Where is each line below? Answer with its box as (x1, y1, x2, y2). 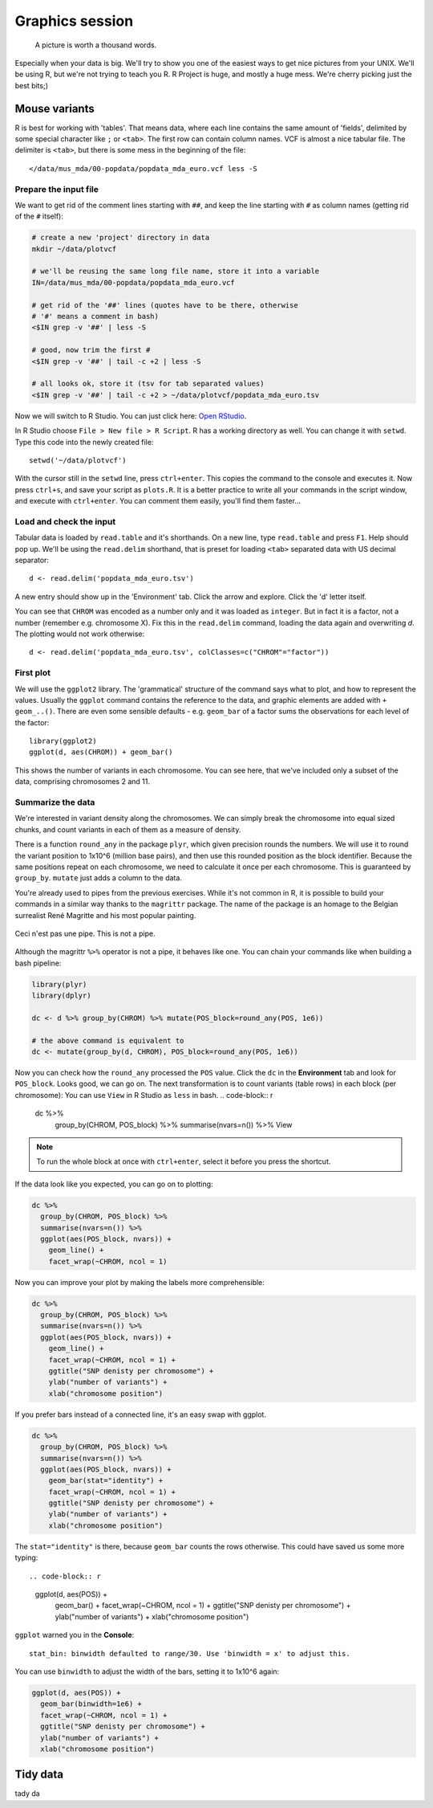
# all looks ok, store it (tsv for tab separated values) (31, 379, 265, 389)
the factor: (14, 717, 50, 727)
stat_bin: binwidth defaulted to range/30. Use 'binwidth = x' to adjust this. (29, 1649, 350, 1658)
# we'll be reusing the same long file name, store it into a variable (31, 267, 320, 276)
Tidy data (14, 1768, 64, 1781)
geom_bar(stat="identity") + (48, 1476, 164, 1485)
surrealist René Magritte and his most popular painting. (14, 910, 196, 920)
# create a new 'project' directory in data (31, 233, 210, 243)
